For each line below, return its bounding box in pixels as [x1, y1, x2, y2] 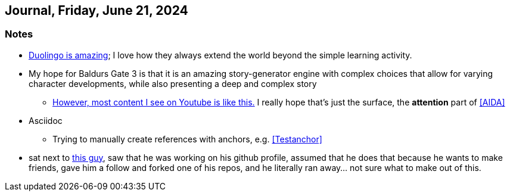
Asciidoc [29, 115, 63, 126]
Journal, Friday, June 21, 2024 [5, 3, 188, 18]
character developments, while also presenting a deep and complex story [29, 78, 317, 89]
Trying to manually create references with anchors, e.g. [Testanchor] [52, 133, 322, 144]
